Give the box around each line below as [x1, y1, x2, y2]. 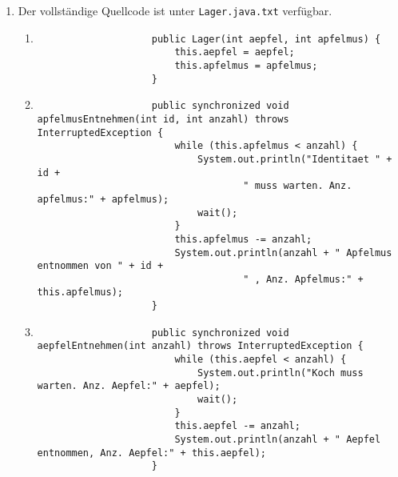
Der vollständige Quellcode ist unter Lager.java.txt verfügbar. [18, 2, 332, 18]
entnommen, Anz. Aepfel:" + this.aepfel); [37, 447, 266, 459]
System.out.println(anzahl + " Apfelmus [174, 247, 392, 259]
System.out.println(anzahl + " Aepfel [174, 434, 381, 446]
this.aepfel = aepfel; [174, 46, 295, 58]
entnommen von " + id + [37, 260, 164, 272]
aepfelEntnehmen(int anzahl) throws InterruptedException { [37, 340, 364, 352]
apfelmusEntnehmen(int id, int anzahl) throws [37, 113, 289, 125]
